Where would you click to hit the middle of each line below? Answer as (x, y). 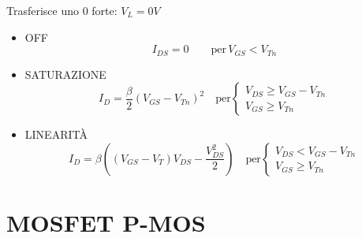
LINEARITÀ (56, 134)
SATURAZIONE (65, 74)
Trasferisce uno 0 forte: (62, 10)
